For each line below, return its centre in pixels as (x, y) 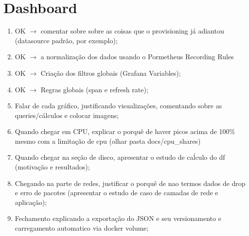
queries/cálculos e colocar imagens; (67, 115)
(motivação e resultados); (52, 167)
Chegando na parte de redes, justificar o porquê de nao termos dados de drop (130, 183)
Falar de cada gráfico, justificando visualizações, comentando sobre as (118, 106)
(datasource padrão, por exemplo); (66, 40)
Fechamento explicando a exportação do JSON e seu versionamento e (118, 218)
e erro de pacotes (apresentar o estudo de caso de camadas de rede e (116, 193)
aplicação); (31, 202)
